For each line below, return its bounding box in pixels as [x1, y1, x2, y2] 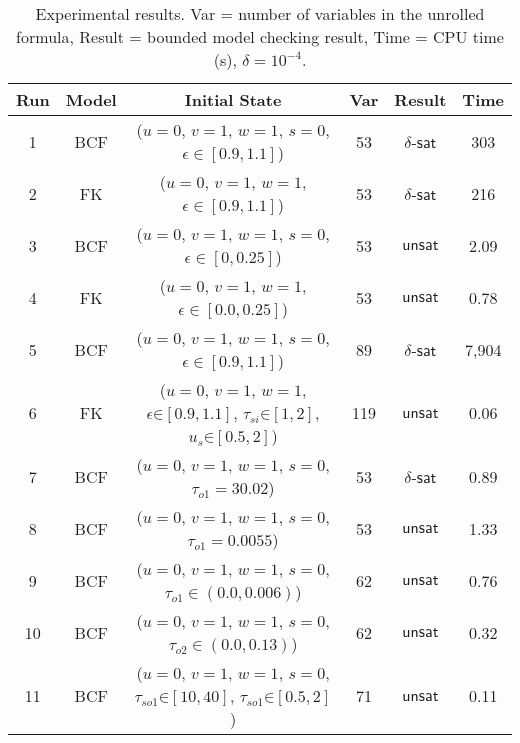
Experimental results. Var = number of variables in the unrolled [35, 2, 485, 25]
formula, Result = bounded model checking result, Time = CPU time [16, 25, 504, 48]
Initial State [184, 88, 282, 111]
